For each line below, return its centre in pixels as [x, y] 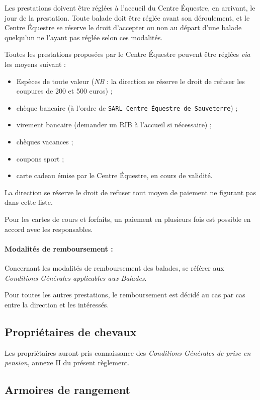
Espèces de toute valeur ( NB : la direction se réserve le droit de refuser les [131, 81]
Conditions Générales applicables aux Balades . [76, 277]
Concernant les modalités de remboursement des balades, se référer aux [114, 267]
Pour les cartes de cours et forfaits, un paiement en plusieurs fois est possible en [128, 219]
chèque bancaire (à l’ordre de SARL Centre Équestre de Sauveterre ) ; [127, 107]
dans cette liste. [29, 202]
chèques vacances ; [45, 141]
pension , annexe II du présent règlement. [67, 363]
